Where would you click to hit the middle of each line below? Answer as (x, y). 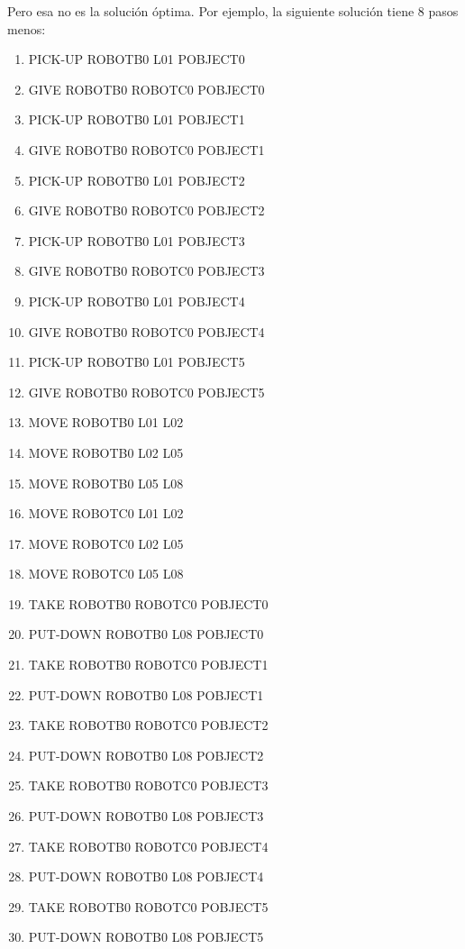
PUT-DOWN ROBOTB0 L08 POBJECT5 (146, 937)
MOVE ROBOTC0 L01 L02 (106, 513)
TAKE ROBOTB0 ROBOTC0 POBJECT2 (148, 725)
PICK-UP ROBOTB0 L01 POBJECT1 (137, 119)
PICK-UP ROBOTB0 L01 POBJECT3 (137, 240)
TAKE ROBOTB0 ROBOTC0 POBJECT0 (148, 603)
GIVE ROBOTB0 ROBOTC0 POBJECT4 (146, 331)
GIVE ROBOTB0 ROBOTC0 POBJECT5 (146, 392)
